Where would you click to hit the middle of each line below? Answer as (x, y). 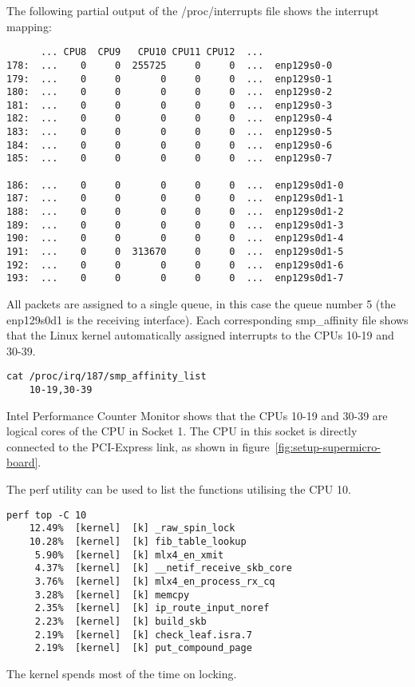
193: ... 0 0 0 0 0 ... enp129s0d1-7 (175, 278)
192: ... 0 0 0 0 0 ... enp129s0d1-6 (175, 265)
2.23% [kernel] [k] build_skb (121, 621)
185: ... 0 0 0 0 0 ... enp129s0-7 (170, 159)
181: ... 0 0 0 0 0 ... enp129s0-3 (170, 105)
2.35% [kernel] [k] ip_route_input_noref (152, 608)
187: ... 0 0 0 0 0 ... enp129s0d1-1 (175, 199)
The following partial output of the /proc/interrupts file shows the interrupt (193, 10)
